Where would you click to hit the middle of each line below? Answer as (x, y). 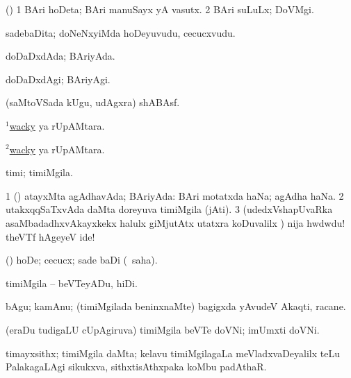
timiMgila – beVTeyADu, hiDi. (72, 283)
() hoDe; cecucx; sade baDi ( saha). (82, 260)
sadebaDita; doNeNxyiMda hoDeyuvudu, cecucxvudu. (121, 32)
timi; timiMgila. (39, 172)
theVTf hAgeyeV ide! (50, 236)
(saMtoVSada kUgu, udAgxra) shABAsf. (93, 102)
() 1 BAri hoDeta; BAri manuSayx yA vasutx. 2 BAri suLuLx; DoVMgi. (160, 9)
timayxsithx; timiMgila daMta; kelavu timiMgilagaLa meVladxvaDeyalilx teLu (173, 353)
